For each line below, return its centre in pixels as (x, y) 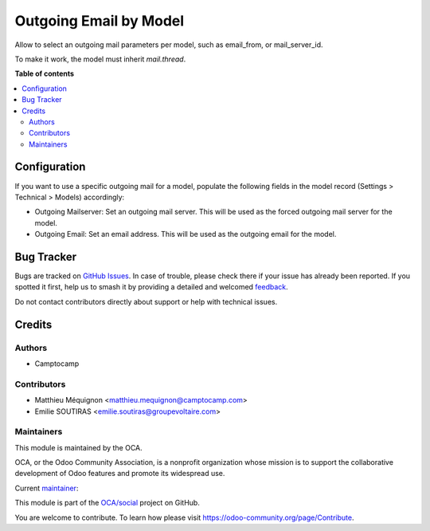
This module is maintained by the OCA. (78, 447)
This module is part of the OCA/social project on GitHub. (107, 503)
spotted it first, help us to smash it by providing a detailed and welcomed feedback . (151, 287)
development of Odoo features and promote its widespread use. (120, 474)
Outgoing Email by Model (100, 21)
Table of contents (45, 74)
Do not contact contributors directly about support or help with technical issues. (146, 301)
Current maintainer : (47, 488)
